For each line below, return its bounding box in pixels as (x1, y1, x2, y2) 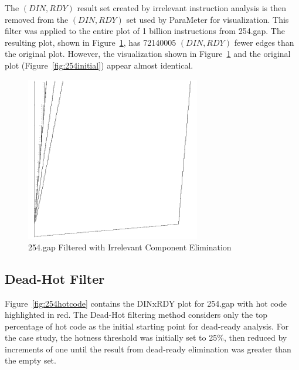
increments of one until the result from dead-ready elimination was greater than (5, 342, 291, 355)
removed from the (5, 13, 69, 25)
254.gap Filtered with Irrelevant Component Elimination (28, 240, 232, 253)
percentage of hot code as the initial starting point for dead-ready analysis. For (5, 320, 289, 332)
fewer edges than (234, 36, 294, 48)
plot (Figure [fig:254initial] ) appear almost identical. (5, 59, 193, 71)
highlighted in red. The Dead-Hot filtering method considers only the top (5, 308, 268, 321)
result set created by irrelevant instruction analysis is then (77, 2, 287, 13)
